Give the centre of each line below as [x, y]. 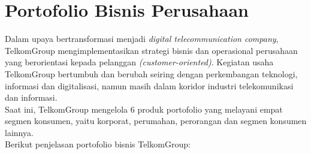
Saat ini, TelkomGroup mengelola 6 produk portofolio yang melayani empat [144, 109]
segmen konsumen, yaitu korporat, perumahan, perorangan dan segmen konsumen [156, 121]
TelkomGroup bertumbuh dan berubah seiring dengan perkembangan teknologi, [151, 73]
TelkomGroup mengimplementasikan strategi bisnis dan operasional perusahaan [151, 50]
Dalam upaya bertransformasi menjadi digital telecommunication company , [142, 39]
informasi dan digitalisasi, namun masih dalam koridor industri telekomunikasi [149, 85]
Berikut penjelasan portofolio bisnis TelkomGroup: [98, 144]
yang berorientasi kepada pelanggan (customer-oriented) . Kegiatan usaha [139, 62]
